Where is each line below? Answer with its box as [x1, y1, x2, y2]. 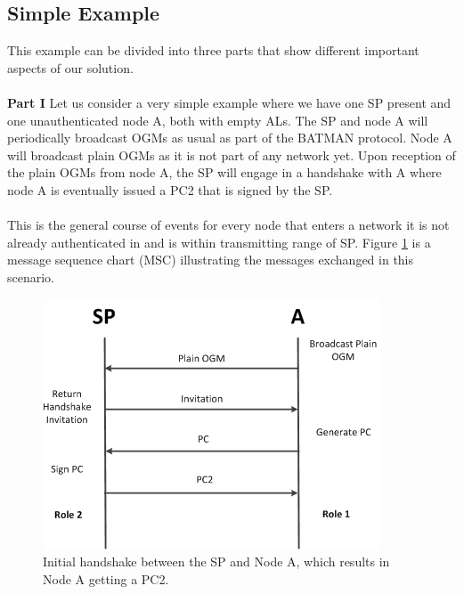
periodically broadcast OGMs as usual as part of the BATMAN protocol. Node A [7, 128, 452, 147]
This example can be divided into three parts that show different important [7, 41, 419, 60]
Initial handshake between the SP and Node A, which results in [43, 552, 390, 571]
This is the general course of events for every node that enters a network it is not [7, 216, 450, 234]
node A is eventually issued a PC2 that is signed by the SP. [7, 180, 333, 199]
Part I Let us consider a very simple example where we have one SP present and [7, 93, 452, 111]
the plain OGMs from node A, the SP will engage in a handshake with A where [7, 163, 442, 182]
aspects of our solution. [7, 58, 134, 77]
